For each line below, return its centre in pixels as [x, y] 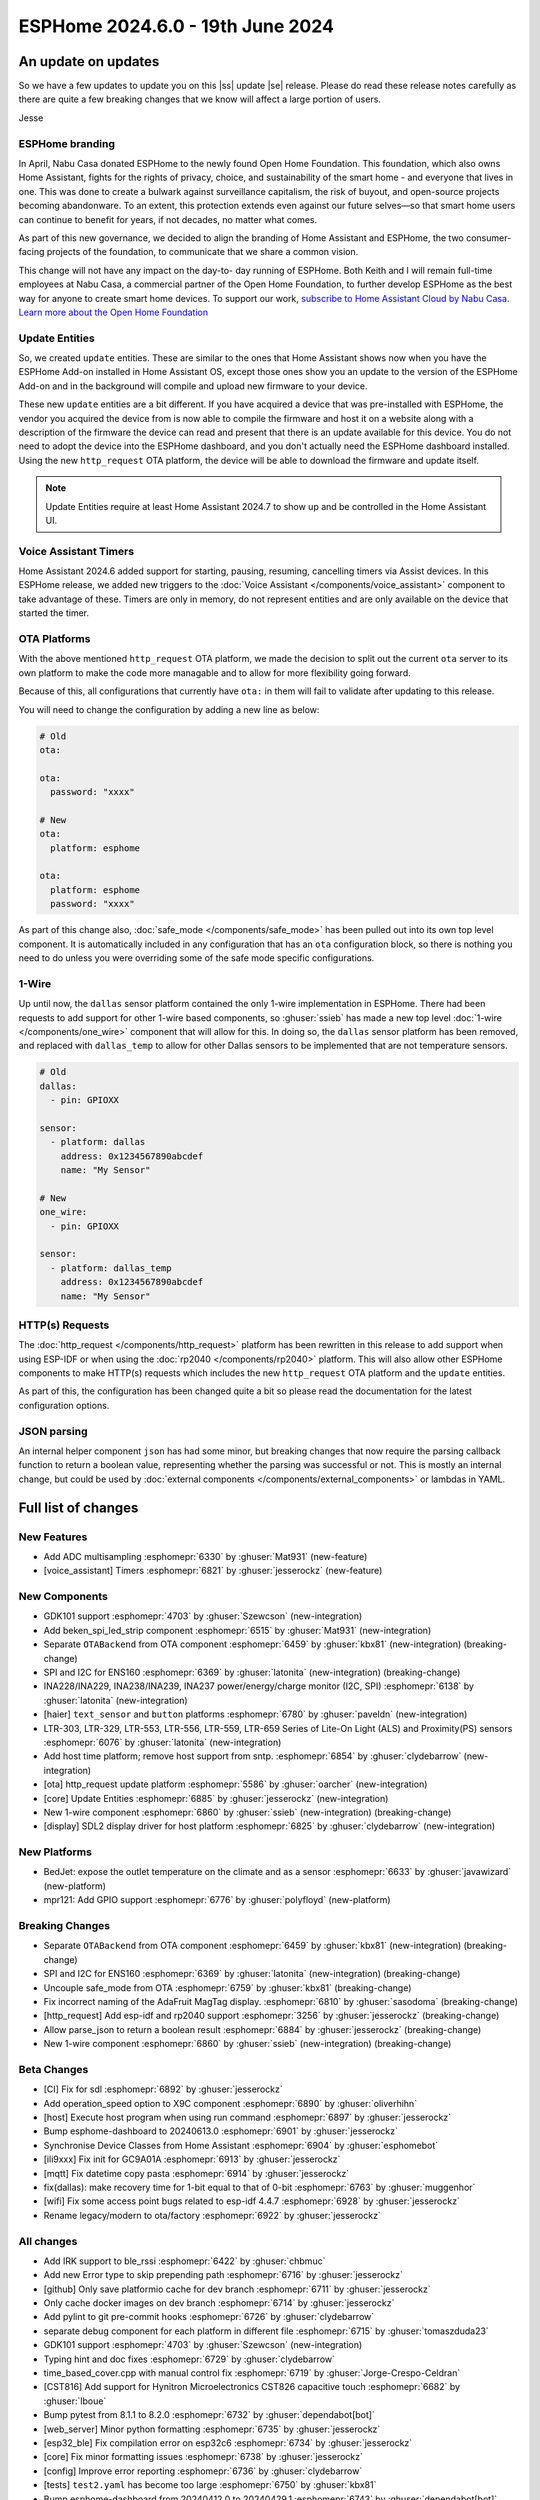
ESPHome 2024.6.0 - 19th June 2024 [176, 26]
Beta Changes [53, 2069]
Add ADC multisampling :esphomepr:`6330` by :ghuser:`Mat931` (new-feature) [205, 1556]
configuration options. [64, 1405]
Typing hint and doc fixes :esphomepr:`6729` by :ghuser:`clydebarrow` [189, 2359]
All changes [48, 2241]
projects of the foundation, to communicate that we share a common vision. [202, 252]
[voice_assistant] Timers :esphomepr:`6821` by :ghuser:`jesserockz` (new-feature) [213, 1571]
